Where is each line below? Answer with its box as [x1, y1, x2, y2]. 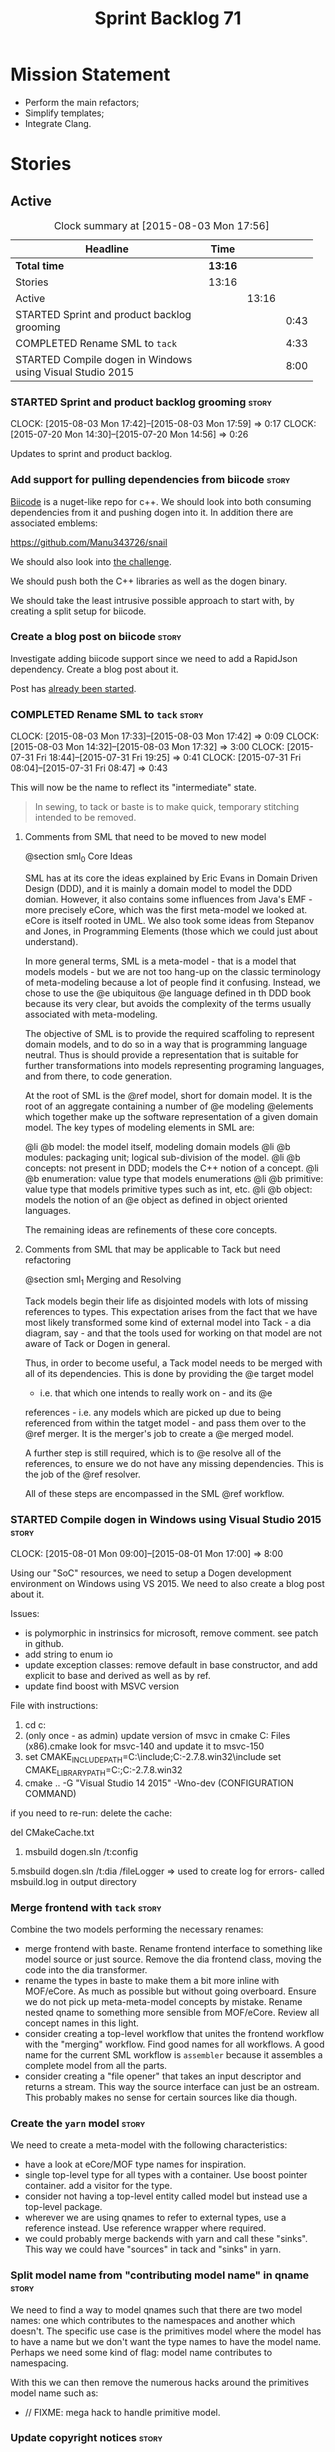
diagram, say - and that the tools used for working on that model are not [24, 1327, 323, 1339]
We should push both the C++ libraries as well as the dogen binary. [10, 575, 288, 587]
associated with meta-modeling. [24, 1008, 158, 1020]
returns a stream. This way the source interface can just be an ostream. [24, 2080, 320, 2092]
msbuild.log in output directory [10, 1875, 137, 1887]
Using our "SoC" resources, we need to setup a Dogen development [10, 1567, 292, 1579]
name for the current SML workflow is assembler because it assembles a [24, 2048, 323, 2061]
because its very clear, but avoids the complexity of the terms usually [24, 997, 312, 1009]
